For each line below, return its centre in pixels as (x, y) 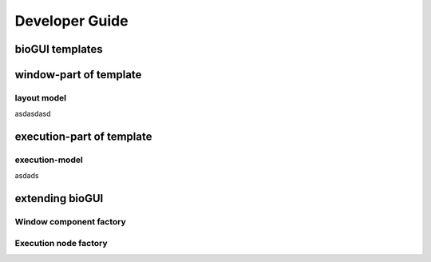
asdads (27, 176)
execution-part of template (83, 137)
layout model (41, 97)
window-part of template (78, 75)
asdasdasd (33, 114)
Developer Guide (71, 21)
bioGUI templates (59, 49)
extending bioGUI (59, 198)
